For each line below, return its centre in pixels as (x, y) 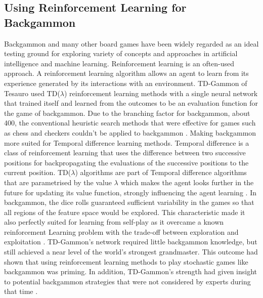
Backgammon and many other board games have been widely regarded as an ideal (131, 43)
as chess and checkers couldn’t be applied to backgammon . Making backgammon (130, 132)
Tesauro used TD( (32, 93)
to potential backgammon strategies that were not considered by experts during (127, 281)
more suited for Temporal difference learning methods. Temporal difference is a (127, 142)
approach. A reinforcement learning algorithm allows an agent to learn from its (126, 73)
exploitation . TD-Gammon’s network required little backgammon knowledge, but (131, 242)
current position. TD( (38, 172)
